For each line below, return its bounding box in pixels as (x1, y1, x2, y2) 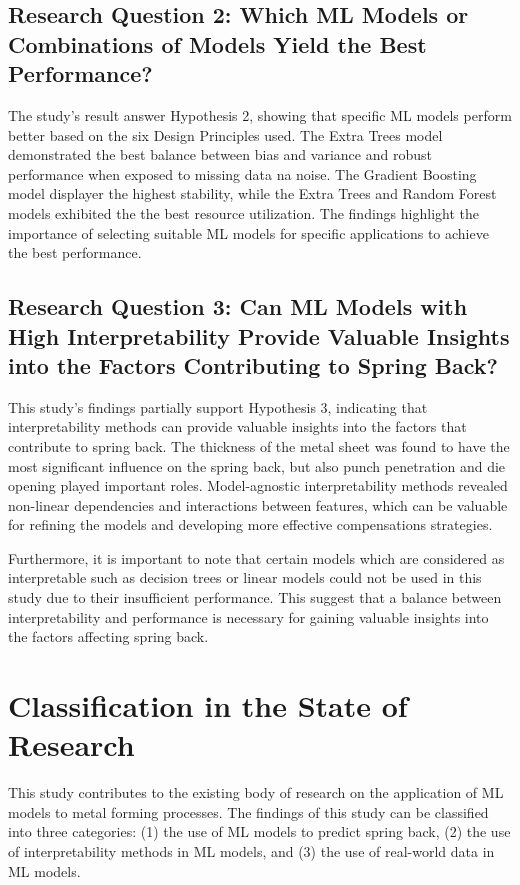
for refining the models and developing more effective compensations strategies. (8, 514, 493, 535)
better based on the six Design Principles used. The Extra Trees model (8, 124, 443, 145)
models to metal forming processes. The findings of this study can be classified (8, 801, 489, 822)
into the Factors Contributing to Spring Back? (8, 349, 498, 380)
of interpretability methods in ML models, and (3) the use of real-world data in (8, 840, 495, 861)
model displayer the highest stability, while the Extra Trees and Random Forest (8, 183, 497, 204)
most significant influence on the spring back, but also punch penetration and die (8, 455, 506, 476)
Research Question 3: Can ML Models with (8, 291, 468, 322)
